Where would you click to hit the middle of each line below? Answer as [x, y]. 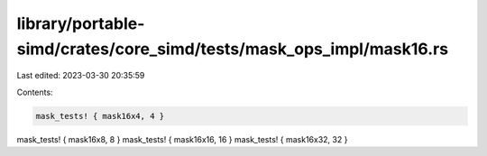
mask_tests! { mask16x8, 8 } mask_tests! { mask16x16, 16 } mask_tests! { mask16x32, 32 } [182, 139]
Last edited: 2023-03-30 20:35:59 [81, 76]
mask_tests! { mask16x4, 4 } [100, 116]
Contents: [35, 92]
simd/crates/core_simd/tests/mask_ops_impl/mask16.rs [233, 49]
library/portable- [81, 23]
